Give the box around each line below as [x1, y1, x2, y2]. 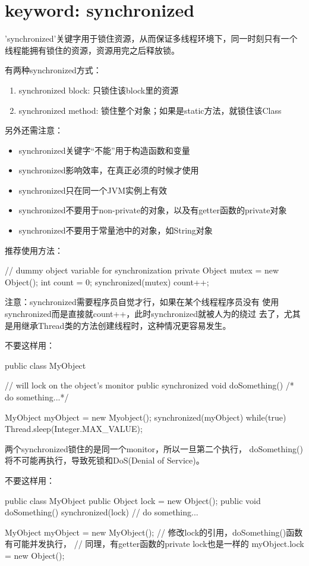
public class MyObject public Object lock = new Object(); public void [5, 494, 261, 506]
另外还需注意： [5, 124, 63, 136]
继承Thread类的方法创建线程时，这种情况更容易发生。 [21, 319, 231, 331]
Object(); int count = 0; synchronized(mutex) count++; [5, 275, 209, 288]
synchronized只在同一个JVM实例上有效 [18, 184, 168, 196]
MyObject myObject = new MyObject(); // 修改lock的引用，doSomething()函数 [5, 525, 303, 538]
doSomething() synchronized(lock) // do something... [5, 506, 198, 518]
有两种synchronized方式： [5, 64, 102, 76]
